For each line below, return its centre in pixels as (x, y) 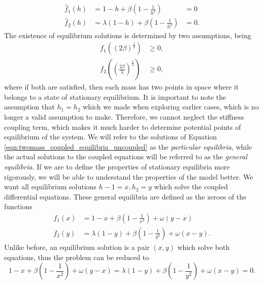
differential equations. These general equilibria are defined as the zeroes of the (125, 196)
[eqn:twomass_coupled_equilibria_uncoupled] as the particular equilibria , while (128, 146)
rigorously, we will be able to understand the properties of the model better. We (129, 176)
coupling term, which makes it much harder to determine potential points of (123, 126)
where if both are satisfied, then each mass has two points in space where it (122, 87)
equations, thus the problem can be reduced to (77, 257)
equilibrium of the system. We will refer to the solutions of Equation (111, 137)
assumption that (29, 107)
